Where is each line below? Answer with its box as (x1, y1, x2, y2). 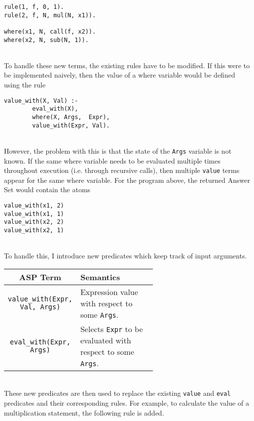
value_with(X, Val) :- (4, 97, 78, 104)
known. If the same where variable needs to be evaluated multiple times (4, 155, 220, 166)
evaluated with (80, 334, 131, 346)
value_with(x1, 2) (4, 202, 64, 209)
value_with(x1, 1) (4, 210, 64, 217)
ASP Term (19, 271, 62, 283)
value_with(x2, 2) (4, 218, 64, 226)
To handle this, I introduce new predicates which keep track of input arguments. (4, 251, 247, 261)
